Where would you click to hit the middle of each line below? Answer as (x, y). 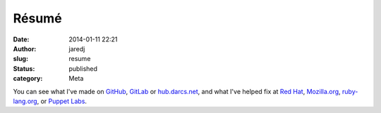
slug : (20, 59)
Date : (21, 39)
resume (80, 59)
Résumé (38, 18)
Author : (25, 48)
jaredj (77, 48)
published (83, 68)
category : (28, 79)
